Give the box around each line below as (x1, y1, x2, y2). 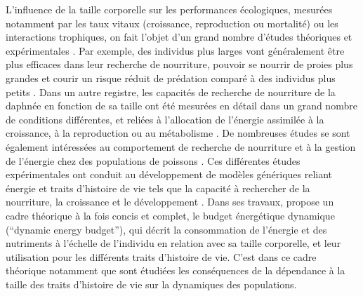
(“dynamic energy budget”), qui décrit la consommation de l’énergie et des (6, 222, 327, 236)
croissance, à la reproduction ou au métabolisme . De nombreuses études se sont (6, 126, 350, 140)
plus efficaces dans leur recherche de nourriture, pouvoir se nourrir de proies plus (6, 57, 353, 72)
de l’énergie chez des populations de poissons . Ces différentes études (6, 153, 301, 168)
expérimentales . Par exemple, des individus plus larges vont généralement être (6, 43, 345, 58)
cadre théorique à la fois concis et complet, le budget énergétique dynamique (6, 208, 335, 222)
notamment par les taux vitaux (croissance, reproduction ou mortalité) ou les (6, 15, 338, 30)
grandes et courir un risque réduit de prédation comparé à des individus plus (6, 70, 336, 85)
